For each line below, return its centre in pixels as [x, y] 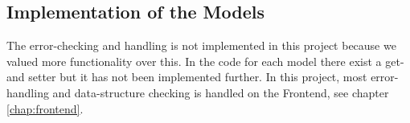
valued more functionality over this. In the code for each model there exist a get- [205, 61]
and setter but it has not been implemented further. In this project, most [187, 77]
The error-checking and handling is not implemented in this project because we [201, 45]
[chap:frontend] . [45, 108]
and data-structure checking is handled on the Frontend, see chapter [221, 92]
